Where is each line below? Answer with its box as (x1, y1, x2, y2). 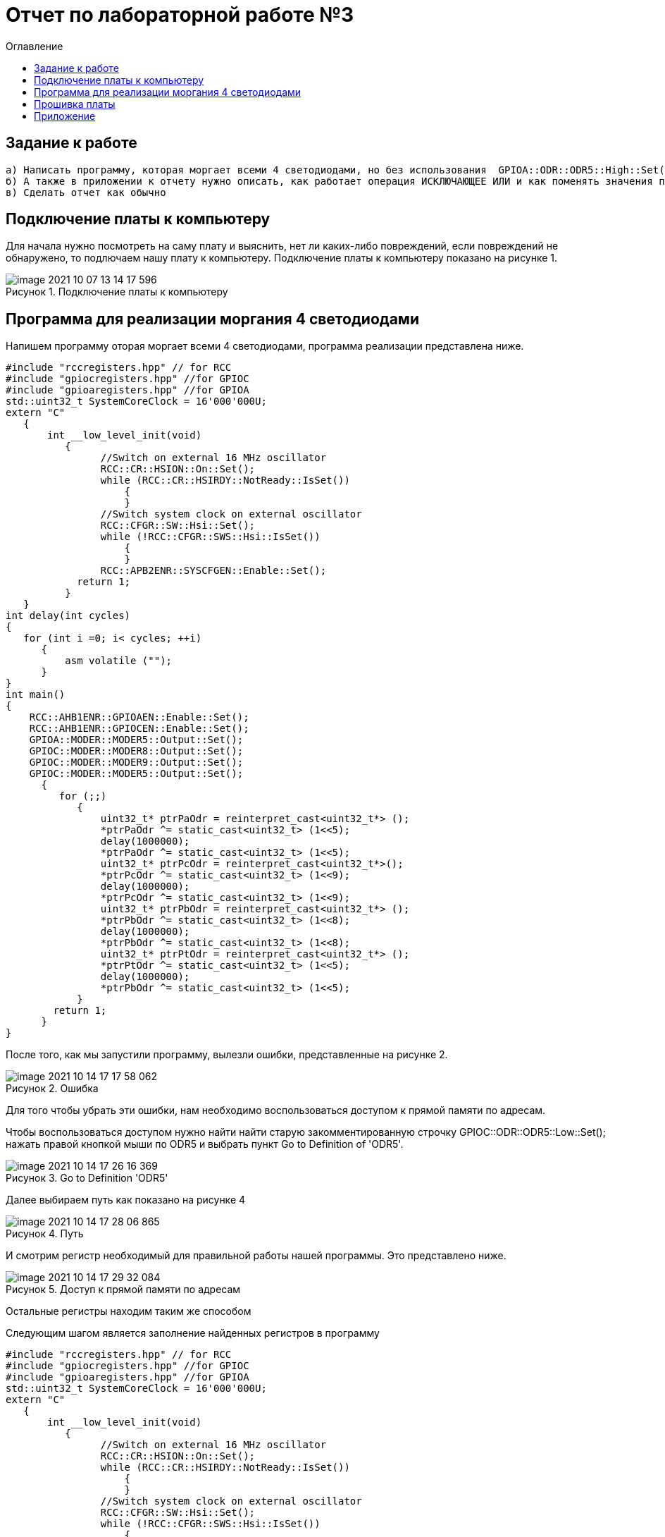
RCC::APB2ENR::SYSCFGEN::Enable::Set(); (100, 565, 327, 577)
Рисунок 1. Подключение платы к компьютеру (6, 286, 228, 298)
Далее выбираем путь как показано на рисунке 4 (6, 1194, 246, 1206)
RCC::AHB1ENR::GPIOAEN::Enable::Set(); (29, 711, 249, 723)
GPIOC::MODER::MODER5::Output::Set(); (29, 768, 244, 780)
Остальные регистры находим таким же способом (6, 1305, 251, 1318)
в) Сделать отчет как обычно (6, 186, 166, 198)
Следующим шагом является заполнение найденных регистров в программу (6, 1327, 380, 1340)
